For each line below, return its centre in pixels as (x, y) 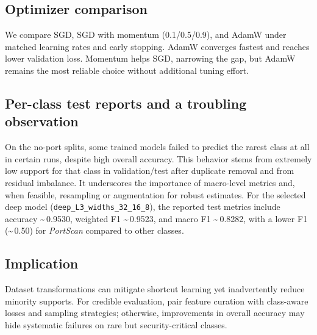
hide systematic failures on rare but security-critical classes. (116, 324)
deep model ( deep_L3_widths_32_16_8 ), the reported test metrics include (143, 207)
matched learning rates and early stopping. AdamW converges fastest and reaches (157, 46)
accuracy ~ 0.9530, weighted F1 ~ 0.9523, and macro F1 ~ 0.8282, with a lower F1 (156, 218)
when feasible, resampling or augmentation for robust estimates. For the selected (155, 194)
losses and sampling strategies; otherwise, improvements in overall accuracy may (155, 313)
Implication (42, 263)
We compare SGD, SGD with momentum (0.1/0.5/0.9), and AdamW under (146, 34)
